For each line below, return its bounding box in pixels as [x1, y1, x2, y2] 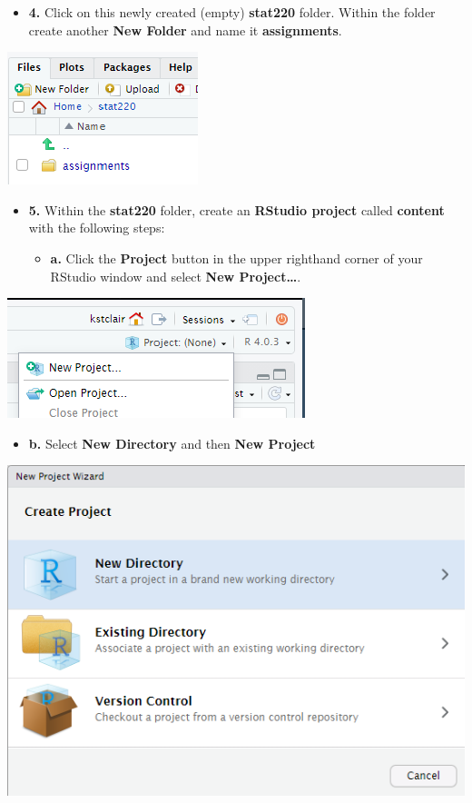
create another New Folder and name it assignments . [28, 20, 342, 39]
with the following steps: [28, 218, 165, 237]
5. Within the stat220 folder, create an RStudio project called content [28, 200, 445, 219]
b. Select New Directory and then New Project [28, 433, 316, 452]
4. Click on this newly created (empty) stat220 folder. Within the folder [28, 3, 436, 21]
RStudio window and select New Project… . [50, 266, 301, 285]
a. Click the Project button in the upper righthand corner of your [50, 248, 423, 267]
